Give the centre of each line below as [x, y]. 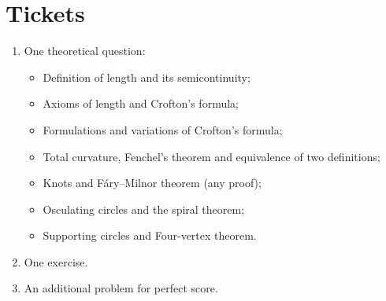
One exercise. [56, 261]
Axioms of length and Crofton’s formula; [141, 103]
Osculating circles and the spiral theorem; [144, 209]
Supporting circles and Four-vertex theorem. [150, 235]
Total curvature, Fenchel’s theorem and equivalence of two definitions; [212, 156]
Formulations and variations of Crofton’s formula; [163, 129]
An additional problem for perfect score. [121, 288]
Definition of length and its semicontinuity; [147, 77]
